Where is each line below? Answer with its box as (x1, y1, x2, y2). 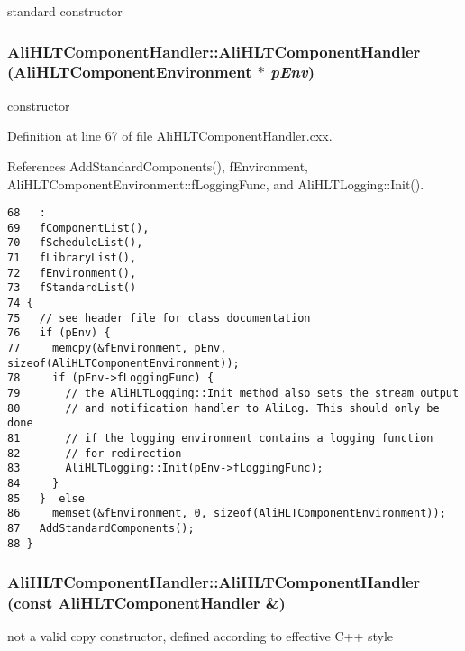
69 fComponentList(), (7, 221, 150, 234)
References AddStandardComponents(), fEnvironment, (7, 156, 308, 175)
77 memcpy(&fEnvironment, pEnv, (7, 342, 227, 355)
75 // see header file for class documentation (7, 311, 311, 325)
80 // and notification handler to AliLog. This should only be (7, 401, 440, 415)
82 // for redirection (7, 446, 182, 460)
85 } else (7, 491, 85, 505)
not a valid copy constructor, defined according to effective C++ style (7, 627, 394, 646)
